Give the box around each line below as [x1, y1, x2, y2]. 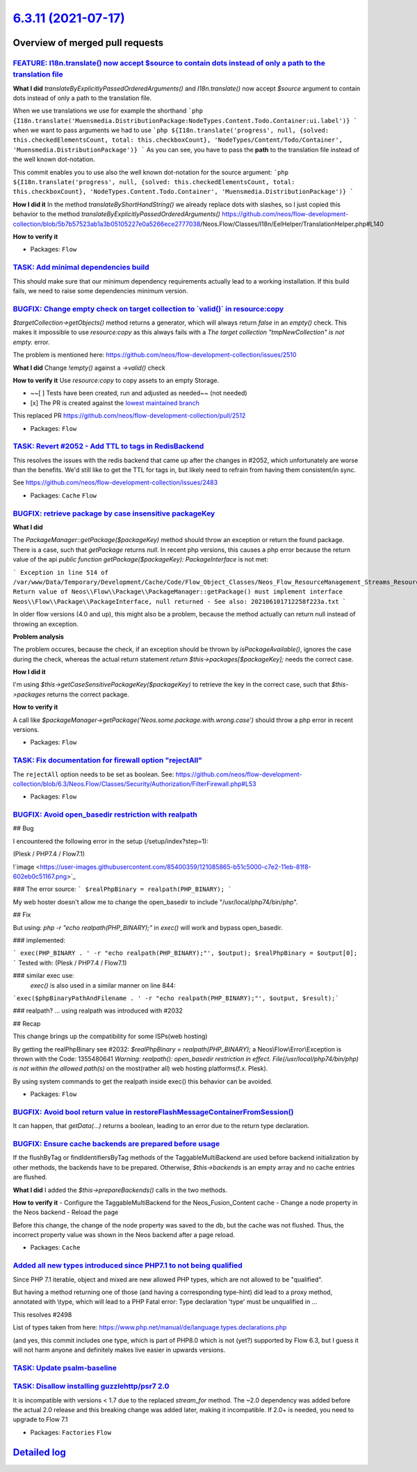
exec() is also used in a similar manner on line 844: [30, 981, 177, 990]
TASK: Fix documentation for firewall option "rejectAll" [13, 755, 203, 765]
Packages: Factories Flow [30, 1428, 111, 1437]
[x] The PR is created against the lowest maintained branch [30, 398, 199, 407]
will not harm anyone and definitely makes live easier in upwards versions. [13, 1346, 226, 1354]
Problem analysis [13, 632, 64, 641]
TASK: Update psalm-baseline [13, 1363, 117, 1373]
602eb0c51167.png [13, 872, 67, 881]
